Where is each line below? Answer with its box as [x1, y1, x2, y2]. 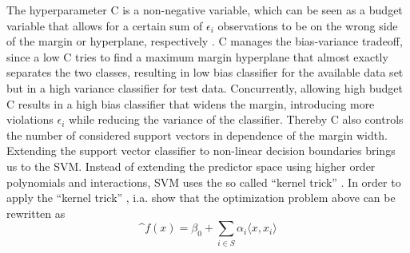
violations [6, 111, 54, 128]
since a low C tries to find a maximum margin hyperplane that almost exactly [6, 48, 388, 65]
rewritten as [6, 204, 66, 221]
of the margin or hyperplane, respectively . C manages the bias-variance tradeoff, [6, 33, 403, 49]
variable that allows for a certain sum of [6, 17, 203, 34]
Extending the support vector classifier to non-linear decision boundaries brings [6, 142, 396, 159]
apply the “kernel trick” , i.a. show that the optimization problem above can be [6, 189, 396, 206]
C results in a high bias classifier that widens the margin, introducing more [6, 95, 375, 112]
